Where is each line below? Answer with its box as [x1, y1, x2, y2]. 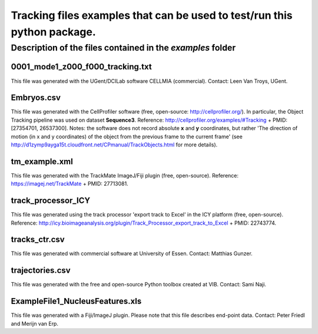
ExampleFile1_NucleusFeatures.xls [11, 296, 142, 306]
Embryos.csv [11, 93, 61, 103]
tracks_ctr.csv [11, 235, 65, 245]
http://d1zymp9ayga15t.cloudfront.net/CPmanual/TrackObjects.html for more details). [11, 141, 218, 148]
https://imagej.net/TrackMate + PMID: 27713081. [11, 180, 129, 188]
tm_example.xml [11, 156, 73, 166]
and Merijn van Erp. [11, 320, 59, 327]
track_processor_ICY [11, 196, 91, 206]
